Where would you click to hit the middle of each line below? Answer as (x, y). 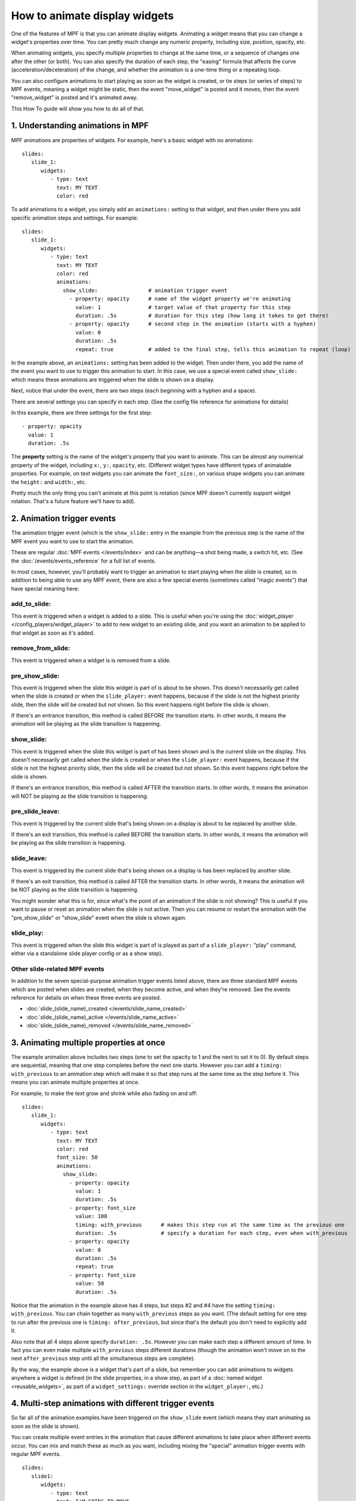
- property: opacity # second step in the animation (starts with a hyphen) (193, 324)
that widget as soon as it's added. (53, 633)
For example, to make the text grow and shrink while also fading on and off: (104, 1093)
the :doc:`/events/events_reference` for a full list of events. (83, 561)
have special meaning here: (45, 588)
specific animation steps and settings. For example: (75, 218)
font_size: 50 (77, 1158)
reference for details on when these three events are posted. (86, 998)
